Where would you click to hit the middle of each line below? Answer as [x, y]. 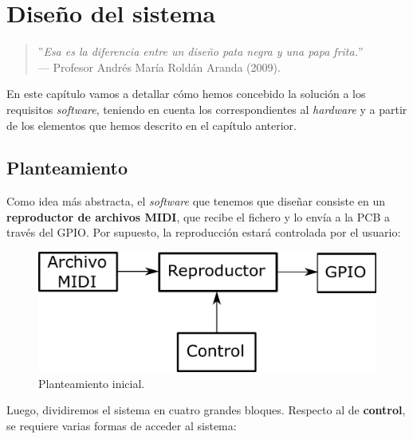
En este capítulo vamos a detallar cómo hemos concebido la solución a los [186, 94]
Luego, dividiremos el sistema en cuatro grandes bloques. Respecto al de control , [206, 410]
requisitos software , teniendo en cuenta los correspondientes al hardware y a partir [207, 109]
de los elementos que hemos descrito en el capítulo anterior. [151, 125]
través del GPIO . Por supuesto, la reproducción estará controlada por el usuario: [204, 232]
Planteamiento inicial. [92, 383]
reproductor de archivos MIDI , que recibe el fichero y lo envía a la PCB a [199, 216]
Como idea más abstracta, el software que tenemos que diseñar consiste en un [196, 201]
